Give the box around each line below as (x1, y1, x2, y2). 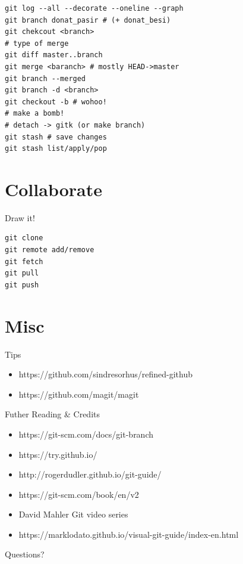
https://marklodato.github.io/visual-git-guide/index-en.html (18, 528, 239, 540)
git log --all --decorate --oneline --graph (5, 4, 184, 13)
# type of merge (5, 39, 69, 48)
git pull (5, 269, 39, 278)
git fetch (5, 257, 43, 266)
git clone (5, 234, 43, 243)
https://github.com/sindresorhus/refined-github (18, 368, 192, 380)
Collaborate (5, 176, 102, 201)
